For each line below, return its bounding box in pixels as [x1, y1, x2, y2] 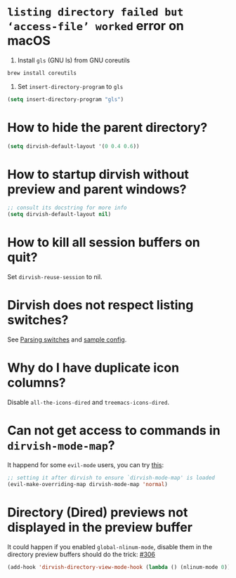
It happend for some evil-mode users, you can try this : [7, 460, 164, 469]
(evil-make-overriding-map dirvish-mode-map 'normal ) [7, 480, 169, 488]
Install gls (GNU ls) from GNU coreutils [17, 55, 130, 65]
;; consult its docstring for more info [7, 204, 128, 212]
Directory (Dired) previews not [7, 504, 188, 520]
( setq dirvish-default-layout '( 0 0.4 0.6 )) [7, 142, 140, 149]
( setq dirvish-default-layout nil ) [7, 211, 112, 218]
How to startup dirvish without [7, 166, 190, 182]
